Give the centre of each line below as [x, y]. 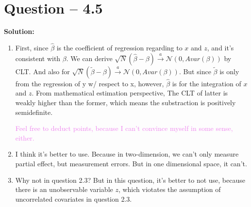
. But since [195, 71]
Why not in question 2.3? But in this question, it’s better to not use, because [130, 180]
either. [25, 137]
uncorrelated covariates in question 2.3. [74, 199]
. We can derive [89, 58]
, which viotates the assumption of [169, 189]
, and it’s [220, 47]
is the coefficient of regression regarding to [119, 47]
